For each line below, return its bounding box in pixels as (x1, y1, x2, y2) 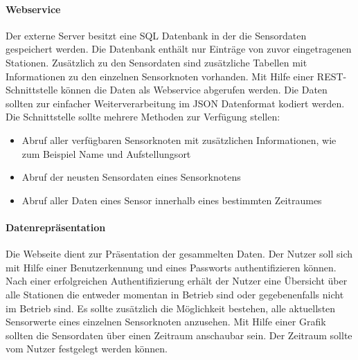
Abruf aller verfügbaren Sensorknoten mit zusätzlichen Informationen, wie (21, 132, 337, 147)
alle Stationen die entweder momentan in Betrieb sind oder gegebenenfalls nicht (6, 287, 344, 301)
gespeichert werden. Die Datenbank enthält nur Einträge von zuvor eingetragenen (6, 42, 352, 56)
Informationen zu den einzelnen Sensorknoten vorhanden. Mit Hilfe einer (6, 69, 314, 83)
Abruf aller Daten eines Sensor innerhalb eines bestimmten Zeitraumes (21, 192, 322, 207)
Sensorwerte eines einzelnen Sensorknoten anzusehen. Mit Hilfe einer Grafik (6, 314, 326, 329)
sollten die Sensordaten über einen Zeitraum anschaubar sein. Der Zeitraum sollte (6, 327, 352, 342)
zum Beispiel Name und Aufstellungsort (21, 146, 191, 161)
